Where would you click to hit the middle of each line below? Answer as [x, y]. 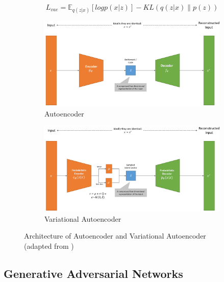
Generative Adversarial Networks [93, 273]
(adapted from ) [49, 245]
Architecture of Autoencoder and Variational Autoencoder [115, 236]
